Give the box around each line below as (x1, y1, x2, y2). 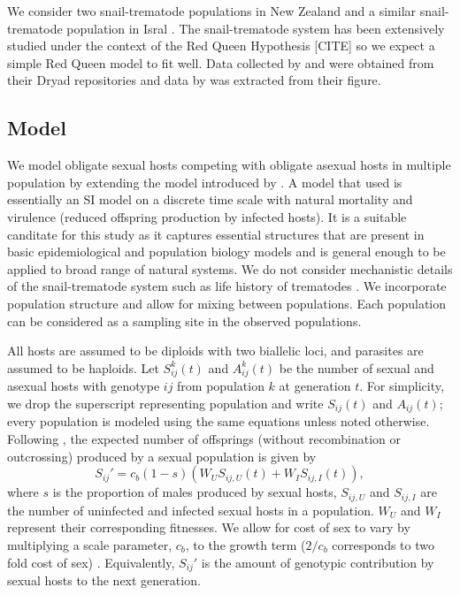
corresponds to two (332, 535, 434, 553)
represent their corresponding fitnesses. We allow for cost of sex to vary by (7, 518, 410, 537)
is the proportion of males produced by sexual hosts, (52, 483, 337, 501)
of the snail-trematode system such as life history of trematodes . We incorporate (7, 277, 447, 295)
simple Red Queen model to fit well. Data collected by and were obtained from (7, 53, 434, 72)
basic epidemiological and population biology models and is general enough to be (7, 242, 446, 261)
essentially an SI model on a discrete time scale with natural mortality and (7, 190, 413, 209)
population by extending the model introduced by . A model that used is (7, 172, 402, 191)
